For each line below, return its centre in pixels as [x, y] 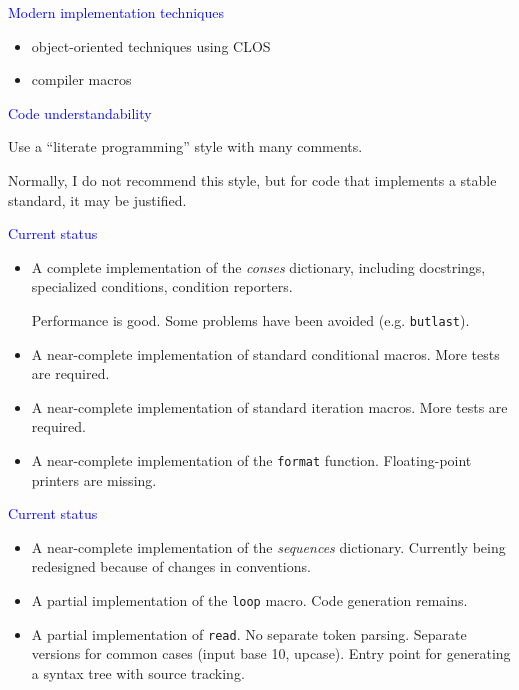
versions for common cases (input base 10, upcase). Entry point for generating [271, 653]
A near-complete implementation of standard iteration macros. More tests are [269, 406]
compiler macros [81, 79]
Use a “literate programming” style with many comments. [185, 146]
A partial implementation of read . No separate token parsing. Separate [249, 633]
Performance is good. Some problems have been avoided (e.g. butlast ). [250, 319]
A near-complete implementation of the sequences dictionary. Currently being [268, 546]
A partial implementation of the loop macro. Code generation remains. [249, 600]
